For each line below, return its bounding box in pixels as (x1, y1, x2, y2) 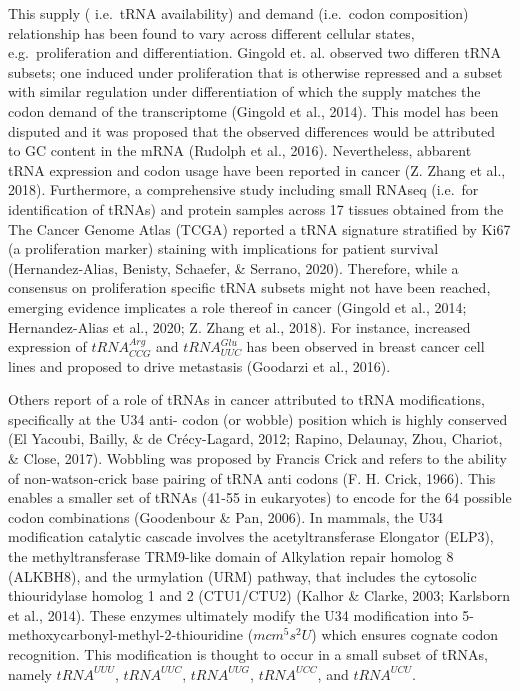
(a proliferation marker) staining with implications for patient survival (8, 238, 439, 259)
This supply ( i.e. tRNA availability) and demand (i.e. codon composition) (8, 3, 469, 23)
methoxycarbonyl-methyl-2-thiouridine (8, 624, 244, 645)
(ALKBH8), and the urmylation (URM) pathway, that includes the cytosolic (8, 565, 477, 586)
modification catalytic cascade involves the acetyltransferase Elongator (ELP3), (8, 526, 494, 547)
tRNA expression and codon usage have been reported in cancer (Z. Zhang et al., (8, 159, 506, 180)
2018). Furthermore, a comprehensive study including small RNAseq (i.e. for (8, 179, 479, 200)
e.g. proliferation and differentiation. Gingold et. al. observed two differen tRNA (8, 42, 501, 63)
